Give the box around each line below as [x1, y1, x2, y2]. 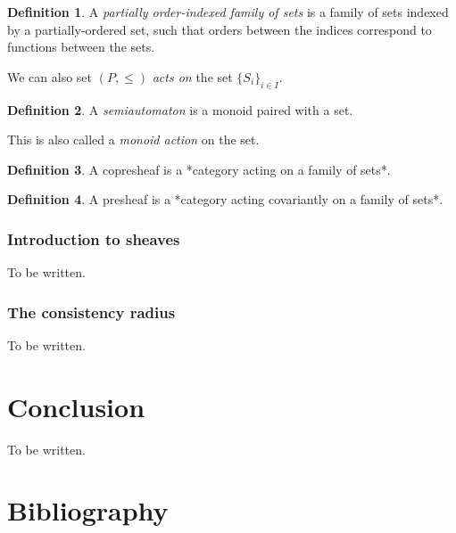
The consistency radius [7, 300, 176, 323]
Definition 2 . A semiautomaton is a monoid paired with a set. [7, 100, 353, 119]
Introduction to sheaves [7, 227, 180, 250]
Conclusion [7, 388, 145, 424]
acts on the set [152, 67, 233, 86]
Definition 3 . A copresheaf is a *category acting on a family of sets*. [7, 160, 391, 178]
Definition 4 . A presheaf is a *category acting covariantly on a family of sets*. [7, 190, 444, 209]
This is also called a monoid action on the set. [7, 130, 260, 149]
